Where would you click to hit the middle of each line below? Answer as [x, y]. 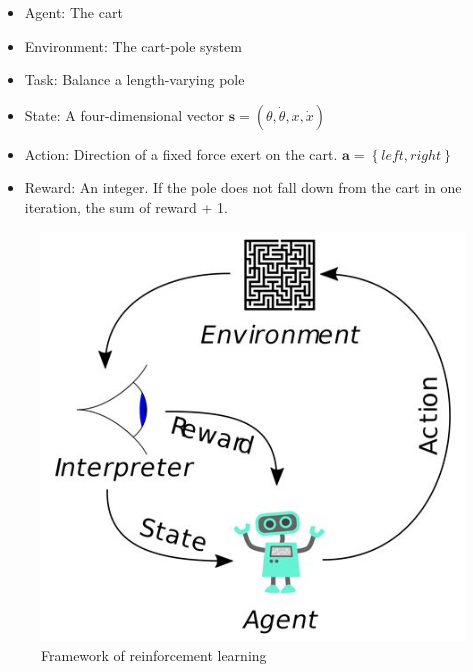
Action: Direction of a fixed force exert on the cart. [181, 153]
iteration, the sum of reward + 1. [126, 206]
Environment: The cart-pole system [133, 45]
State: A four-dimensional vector [124, 114]
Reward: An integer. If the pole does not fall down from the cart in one [243, 187]
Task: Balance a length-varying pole [134, 79]
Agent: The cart [73, 12]
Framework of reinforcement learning [154, 654]
